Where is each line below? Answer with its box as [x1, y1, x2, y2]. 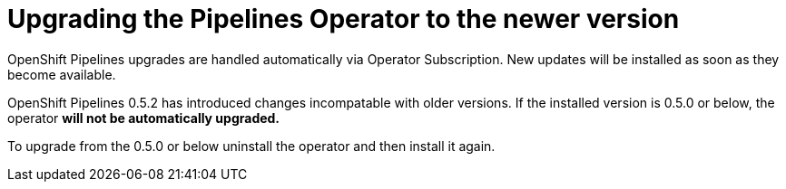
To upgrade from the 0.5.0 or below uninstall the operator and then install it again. [7, 137, 496, 154]
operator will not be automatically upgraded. [7, 109, 280, 126]
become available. [7, 66, 116, 82]
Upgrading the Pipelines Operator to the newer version [7, 4, 680, 34]
